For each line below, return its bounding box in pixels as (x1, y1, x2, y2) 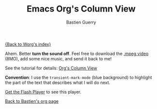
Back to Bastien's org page (5, 98, 59, 104)
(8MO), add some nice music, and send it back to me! (5, 55, 112, 61)
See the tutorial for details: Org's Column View (5, 65, 98, 71)
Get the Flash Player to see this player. (5, 89, 81, 95)
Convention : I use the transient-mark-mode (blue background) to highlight (5, 74, 152, 80)
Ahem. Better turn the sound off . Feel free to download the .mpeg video (5, 51, 149, 56)
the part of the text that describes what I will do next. (5, 80, 110, 85)
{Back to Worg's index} (5, 41, 51, 47)
